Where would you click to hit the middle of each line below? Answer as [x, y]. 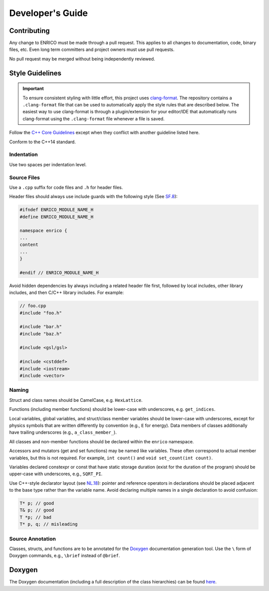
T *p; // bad [36, 517]
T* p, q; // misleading [49, 524]
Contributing [29, 31]
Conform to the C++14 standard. [43, 142]
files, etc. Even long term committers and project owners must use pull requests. [92, 49]
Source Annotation [33, 539]
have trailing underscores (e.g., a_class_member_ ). [63, 432]
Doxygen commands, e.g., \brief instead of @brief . [65, 556]
